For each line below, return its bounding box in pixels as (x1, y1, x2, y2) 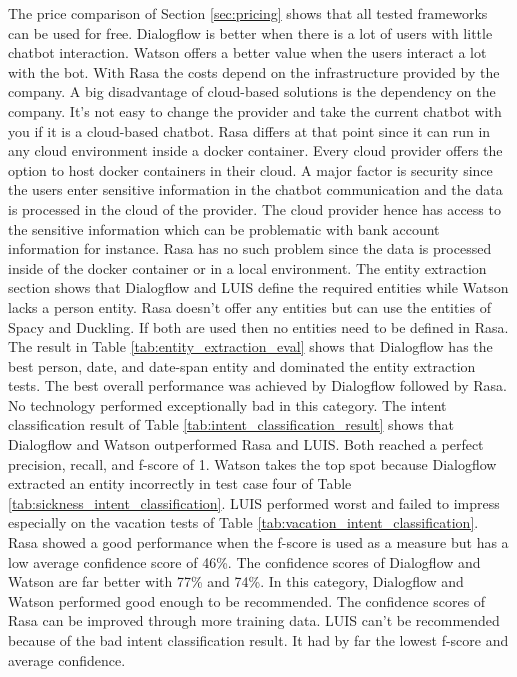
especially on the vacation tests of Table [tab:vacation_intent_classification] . (8, 512, 479, 533)
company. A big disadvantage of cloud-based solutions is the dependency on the (8, 81, 496, 102)
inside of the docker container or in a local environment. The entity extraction (8, 257, 487, 278)
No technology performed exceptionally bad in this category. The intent (8, 394, 447, 415)
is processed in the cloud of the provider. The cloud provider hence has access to (8, 198, 501, 219)
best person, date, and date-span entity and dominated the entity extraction (8, 355, 476, 376)
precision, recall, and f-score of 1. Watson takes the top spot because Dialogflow (8, 453, 497, 474)
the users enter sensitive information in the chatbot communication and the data (8, 179, 503, 200)
